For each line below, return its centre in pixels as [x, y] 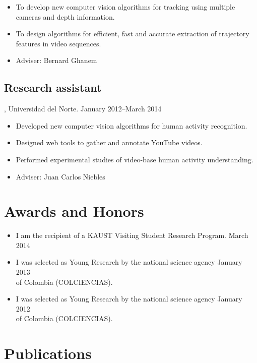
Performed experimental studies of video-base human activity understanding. [135, 159]
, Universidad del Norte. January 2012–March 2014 [83, 109]
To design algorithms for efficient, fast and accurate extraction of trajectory [133, 34]
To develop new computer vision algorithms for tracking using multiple [125, 7]
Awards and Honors [74, 211]
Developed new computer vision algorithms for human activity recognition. [132, 125]
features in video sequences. [58, 43]
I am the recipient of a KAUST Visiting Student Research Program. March [132, 235]
